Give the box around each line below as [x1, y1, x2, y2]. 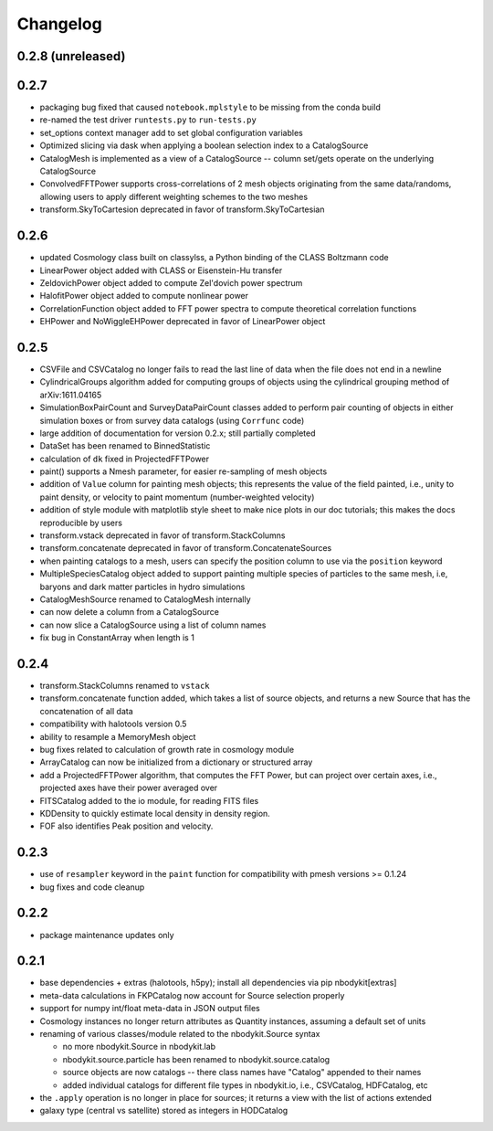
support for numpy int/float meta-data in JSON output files [39, 1003, 260, 1014]
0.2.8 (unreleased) [16, 48, 126, 64]
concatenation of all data [39, 705, 134, 716]
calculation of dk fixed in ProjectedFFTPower [39, 453, 210, 464]
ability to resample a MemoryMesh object [39, 731, 196, 742]
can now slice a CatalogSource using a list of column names [39, 619, 267, 630]
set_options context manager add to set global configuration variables [39, 127, 303, 138]
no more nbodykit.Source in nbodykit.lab [62, 1041, 216, 1052]
